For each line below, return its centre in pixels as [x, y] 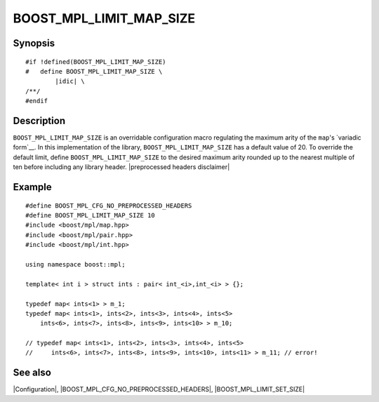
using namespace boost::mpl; [75, 264]
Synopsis [34, 43]
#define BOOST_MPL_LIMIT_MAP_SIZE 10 [91, 215]
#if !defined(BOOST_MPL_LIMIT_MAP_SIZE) [96, 62]
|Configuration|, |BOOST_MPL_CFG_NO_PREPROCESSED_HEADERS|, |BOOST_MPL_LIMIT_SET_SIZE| [159, 389]
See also [32, 373]
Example [32, 187]
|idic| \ [70, 81]
